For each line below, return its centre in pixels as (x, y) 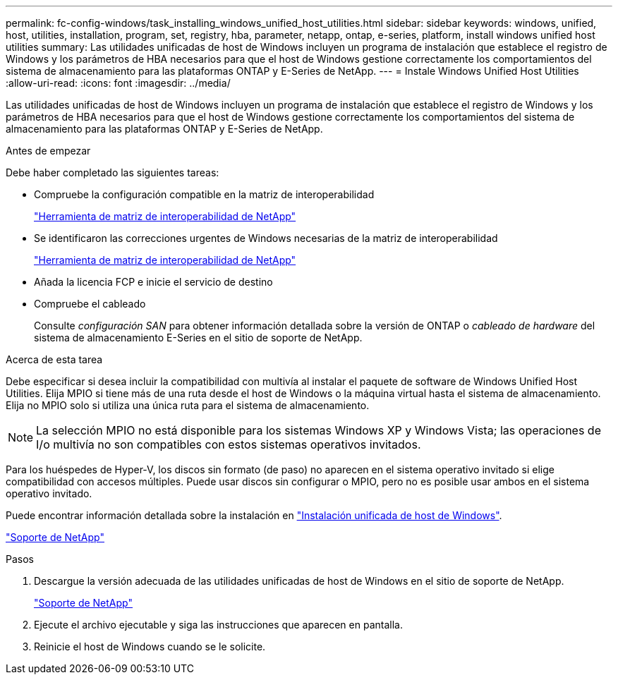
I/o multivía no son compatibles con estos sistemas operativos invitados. (229, 444)
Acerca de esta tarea (54, 359)
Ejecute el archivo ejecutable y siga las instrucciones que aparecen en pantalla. (218, 625)
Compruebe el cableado (90, 304)
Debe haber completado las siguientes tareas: (113, 172)
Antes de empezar (48, 151)
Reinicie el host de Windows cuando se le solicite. (150, 646)
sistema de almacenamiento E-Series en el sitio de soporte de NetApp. (198, 338)
